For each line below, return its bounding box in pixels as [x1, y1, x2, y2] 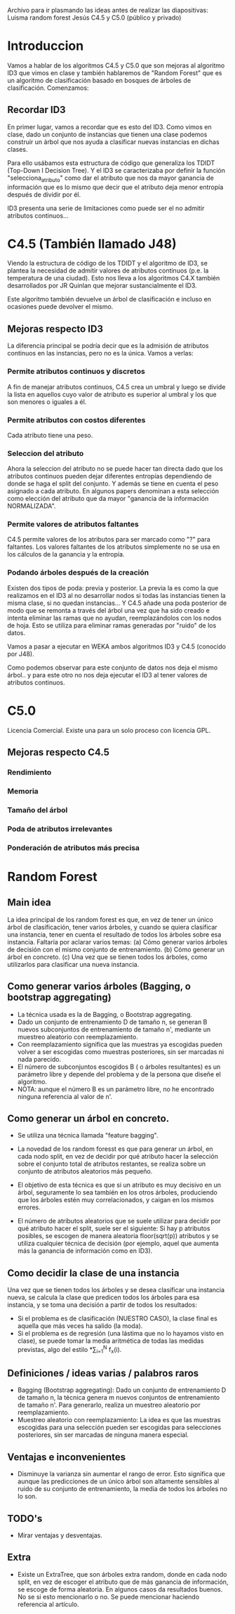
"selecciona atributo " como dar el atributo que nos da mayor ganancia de [7, 174, 214, 183]
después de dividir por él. [7, 190, 81, 199]
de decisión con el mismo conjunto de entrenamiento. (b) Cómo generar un [7, 945, 225, 954]
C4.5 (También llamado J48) [7, 235, 177, 252]
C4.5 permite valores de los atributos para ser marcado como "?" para [7, 535, 210, 544]
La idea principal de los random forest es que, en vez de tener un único [7, 915, 214, 923]
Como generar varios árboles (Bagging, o [7, 980, 192, 993]
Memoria [7, 786, 39, 796]
